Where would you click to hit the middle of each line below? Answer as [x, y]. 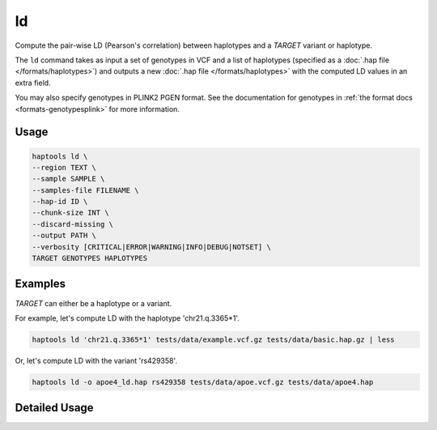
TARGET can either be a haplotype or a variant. [93, 303]
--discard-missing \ [72, 224]
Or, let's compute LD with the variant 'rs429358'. [96, 360]
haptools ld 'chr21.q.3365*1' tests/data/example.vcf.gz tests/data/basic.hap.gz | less [214, 339]
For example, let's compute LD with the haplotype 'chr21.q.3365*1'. [127, 318]
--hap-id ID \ [60, 202]
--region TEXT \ [64, 167]
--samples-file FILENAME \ [85, 190]
